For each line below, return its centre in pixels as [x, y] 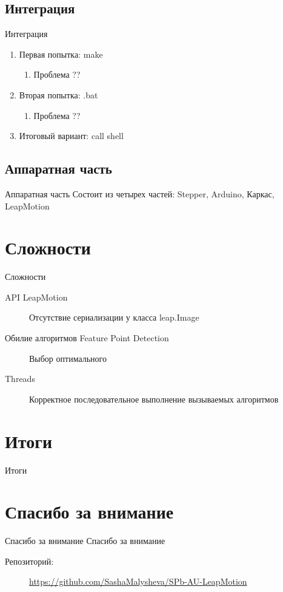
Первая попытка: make [61, 54]
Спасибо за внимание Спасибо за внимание [85, 541]
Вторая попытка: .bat [58, 94]
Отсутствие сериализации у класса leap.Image [114, 317]
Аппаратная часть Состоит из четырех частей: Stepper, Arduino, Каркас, [140, 193]
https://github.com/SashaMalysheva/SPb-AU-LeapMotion [138, 581]
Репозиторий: [29, 561]
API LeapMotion [36, 297]
